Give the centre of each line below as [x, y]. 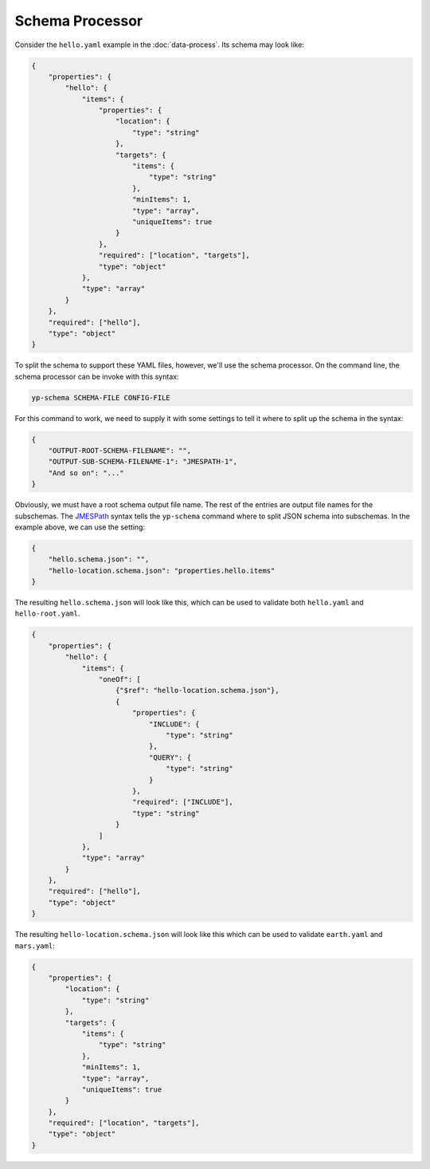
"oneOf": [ [119, 679]
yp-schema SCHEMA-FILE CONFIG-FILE [101, 398]
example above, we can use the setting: [80, 527]
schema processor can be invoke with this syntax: [97, 376]
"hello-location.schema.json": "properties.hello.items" [162, 571]
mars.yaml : [35, 946]
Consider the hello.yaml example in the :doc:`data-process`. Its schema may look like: [159, 45]
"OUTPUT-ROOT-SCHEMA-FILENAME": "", [119, 451]
